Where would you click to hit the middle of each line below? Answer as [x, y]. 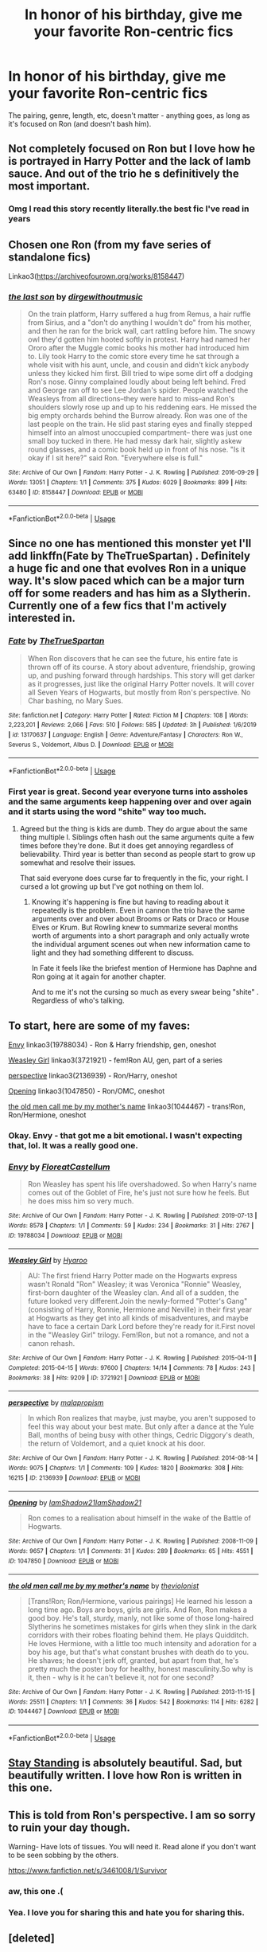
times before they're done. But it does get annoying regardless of [127, 846]
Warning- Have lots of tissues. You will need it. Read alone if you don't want [132, 1846]
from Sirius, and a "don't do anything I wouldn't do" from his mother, [139, 323]
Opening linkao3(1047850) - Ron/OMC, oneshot [87, 1091]
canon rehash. [51, 1344]
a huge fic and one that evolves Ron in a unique [127, 568]
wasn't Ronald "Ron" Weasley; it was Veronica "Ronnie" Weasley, [135, 1285]
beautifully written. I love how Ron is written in [125, 1776]
